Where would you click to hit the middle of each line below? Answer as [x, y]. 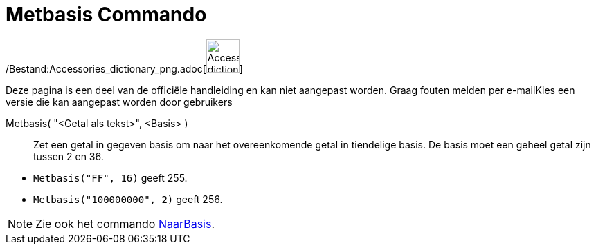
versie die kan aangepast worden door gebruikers [119, 102]
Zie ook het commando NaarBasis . [125, 223]
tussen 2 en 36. [69, 156]
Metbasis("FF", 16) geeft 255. [110, 177]
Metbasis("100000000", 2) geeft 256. [128, 199]
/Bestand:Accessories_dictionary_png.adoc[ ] [124, 68]
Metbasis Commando [106, 15]
